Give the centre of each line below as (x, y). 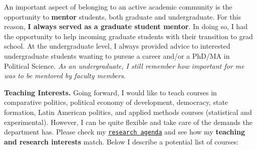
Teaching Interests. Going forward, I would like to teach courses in (110, 92)
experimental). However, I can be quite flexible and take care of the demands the (128, 122)
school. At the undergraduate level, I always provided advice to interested (117, 46)
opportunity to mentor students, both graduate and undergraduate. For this (122, 16)
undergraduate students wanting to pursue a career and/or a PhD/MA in (117, 55)
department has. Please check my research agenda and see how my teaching (124, 132)
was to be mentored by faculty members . (65, 76)
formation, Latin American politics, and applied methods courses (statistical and (128, 112)
